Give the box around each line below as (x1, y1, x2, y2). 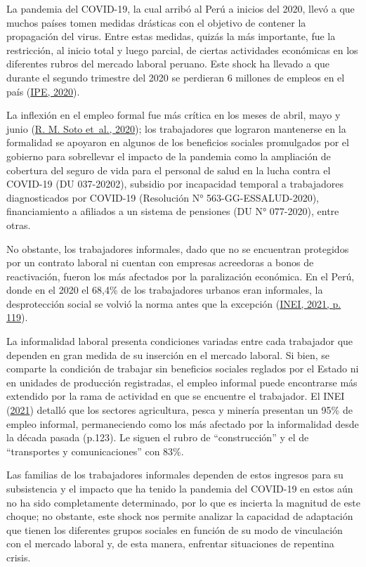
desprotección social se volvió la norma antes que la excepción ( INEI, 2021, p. (6, 296, 341, 311)
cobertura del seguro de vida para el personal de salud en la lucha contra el (6, 162, 331, 177)
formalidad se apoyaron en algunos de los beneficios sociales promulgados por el (6, 135, 349, 150)
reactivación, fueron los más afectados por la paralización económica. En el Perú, (6, 268, 355, 283)
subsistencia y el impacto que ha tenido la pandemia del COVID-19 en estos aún (6, 481, 353, 495)
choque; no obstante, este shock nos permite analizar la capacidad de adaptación (6, 509, 353, 523)
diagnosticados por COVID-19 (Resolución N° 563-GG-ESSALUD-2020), (6, 190, 319, 204)
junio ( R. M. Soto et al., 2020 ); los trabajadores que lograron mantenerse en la (6, 121, 346, 136)
